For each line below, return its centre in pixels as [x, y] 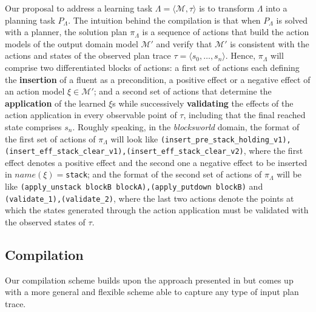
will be [289, 174]
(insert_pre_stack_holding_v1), [226, 140]
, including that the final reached [244, 115]
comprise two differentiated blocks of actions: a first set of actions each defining [152, 67]
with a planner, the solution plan [66, 32]
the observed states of [45, 222]
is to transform [227, 8]
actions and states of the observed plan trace [88, 55]
